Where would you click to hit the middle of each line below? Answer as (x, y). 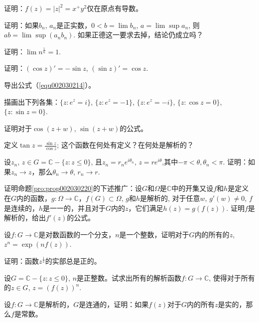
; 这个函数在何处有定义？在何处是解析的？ (125, 145)
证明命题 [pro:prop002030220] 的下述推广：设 (73, 188)
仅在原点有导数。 (115, 8)
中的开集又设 (193, 188)
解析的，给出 (25, 218)
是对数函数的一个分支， (77, 234)
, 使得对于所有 (232, 277)
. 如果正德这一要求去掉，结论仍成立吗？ (138, 35)
